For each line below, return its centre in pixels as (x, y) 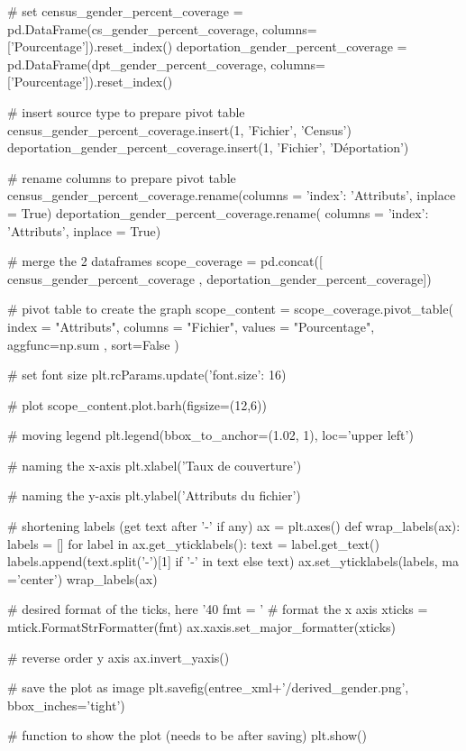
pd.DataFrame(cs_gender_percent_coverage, (133, 28)
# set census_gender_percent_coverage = (125, 11)
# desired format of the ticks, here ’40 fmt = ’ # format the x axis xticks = (218, 609)
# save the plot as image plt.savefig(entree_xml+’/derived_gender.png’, (208, 687)
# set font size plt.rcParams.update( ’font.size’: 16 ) (147, 375)
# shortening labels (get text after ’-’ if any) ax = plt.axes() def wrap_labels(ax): (234, 526)
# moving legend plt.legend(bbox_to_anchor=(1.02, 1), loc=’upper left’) (210, 435)
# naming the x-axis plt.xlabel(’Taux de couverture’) (155, 465)
